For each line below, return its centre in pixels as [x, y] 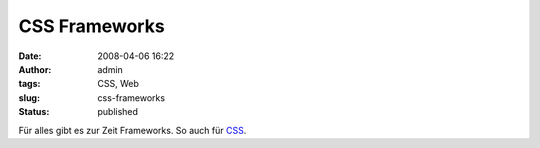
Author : [35, 69]
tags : [29, 84]
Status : [34, 112]
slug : [29, 97]
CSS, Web [118, 84]
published [118, 112]
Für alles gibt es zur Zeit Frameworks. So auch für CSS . [132, 130]
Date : [30, 56]
